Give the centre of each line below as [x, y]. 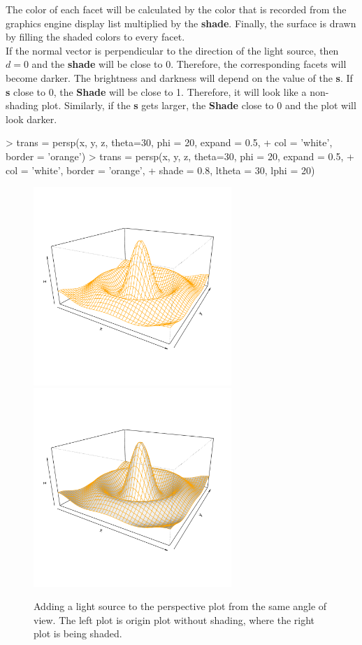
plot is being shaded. [78, 633]
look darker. [31, 119]
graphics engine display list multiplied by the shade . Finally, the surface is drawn [181, 23]
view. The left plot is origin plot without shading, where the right [174, 619]
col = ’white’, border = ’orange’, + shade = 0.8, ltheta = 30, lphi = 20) [160, 170]
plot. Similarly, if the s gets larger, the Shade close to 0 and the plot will [199, 105]
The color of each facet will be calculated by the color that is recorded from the [176, 9]
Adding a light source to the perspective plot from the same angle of [180, 606]
